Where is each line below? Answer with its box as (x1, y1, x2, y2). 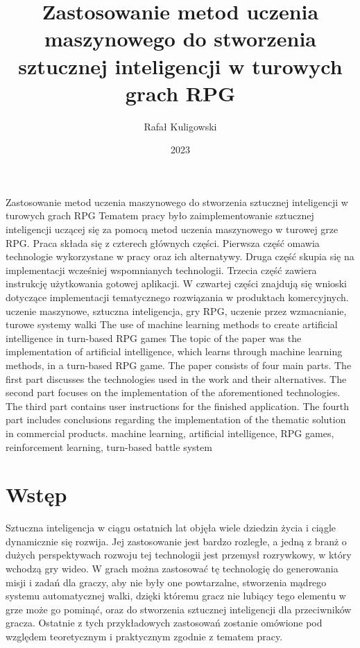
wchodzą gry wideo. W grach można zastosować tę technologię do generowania (6, 561, 338, 576)
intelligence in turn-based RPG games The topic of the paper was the (6, 330, 302, 345)
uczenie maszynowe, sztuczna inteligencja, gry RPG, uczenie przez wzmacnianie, (6, 303, 347, 318)
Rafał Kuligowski (144, 119, 217, 133)
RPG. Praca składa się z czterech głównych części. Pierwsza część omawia (6, 235, 320, 250)
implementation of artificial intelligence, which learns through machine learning (6, 344, 343, 359)
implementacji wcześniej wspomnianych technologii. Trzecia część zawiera (6, 262, 317, 277)
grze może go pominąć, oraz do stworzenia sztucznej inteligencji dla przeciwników (6, 602, 352, 616)
